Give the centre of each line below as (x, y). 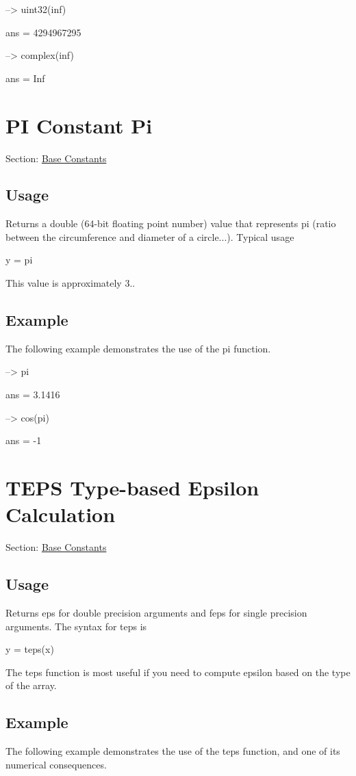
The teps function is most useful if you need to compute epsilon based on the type (178, 672)
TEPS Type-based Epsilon (132, 488)
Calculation (61, 514)
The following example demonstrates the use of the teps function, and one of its (173, 751)
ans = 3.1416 (33, 395)
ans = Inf (25, 78)
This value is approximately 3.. (71, 283)
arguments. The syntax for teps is (76, 626)
